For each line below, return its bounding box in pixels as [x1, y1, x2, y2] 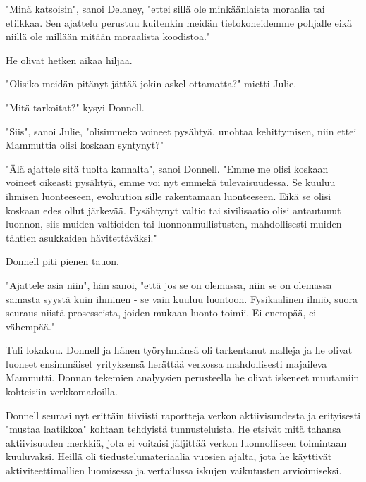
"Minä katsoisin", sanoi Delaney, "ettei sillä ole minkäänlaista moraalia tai [6, 1, 325, 16]
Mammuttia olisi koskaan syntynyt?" [6, 137, 164, 152]
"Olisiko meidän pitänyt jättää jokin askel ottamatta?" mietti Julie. [6, 76, 297, 91]
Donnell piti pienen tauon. [6, 254, 119, 268]
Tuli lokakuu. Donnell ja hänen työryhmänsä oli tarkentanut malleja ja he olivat [6, 342, 353, 357]
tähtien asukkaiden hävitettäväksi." [6, 230, 157, 245]
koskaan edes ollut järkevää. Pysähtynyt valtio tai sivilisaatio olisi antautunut [6, 202, 341, 217]
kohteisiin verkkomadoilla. [6, 384, 118, 399]
